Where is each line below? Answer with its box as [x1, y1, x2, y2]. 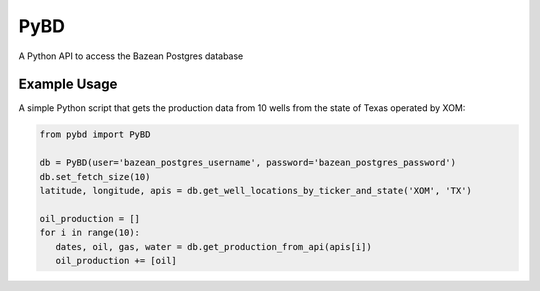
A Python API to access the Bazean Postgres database [18, 50, 244, 62]
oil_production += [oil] [55, 255, 177, 266]
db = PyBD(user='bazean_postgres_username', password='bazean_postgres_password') [39, 157, 457, 169]
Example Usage [18, 76, 118, 93]
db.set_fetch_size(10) [39, 171, 151, 182]
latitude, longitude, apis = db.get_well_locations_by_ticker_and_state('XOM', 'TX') [39, 185, 472, 196]
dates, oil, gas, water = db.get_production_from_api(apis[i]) [55, 241, 372, 252]
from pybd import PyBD [39, 129, 151, 140]
